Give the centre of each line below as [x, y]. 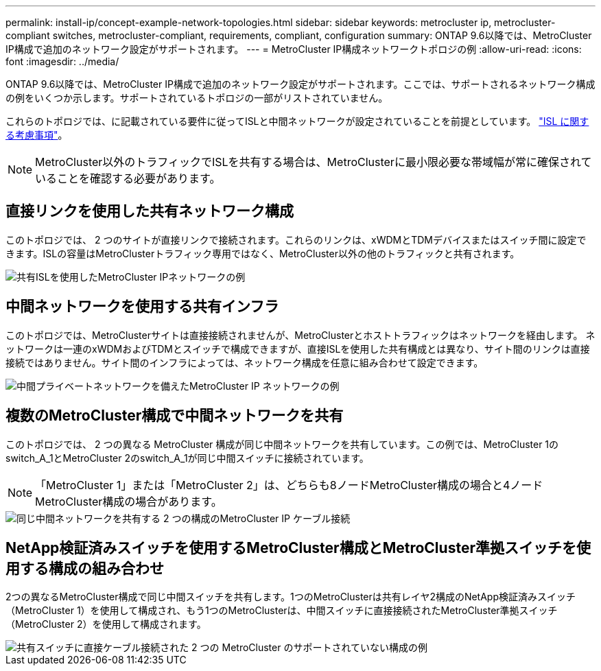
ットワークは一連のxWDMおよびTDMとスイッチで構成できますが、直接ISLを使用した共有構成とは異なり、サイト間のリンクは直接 [298, 349]
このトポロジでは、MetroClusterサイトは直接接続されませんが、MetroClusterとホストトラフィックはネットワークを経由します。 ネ [300, 335]
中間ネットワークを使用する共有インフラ [142, 307]
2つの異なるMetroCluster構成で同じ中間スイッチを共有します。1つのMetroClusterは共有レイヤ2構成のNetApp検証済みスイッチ [291, 597]
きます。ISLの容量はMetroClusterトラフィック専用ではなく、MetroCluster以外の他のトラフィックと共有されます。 [263, 253]
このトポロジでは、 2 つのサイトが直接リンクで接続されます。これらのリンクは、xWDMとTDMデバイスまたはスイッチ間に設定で [296, 239]
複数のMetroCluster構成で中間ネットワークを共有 [175, 416]
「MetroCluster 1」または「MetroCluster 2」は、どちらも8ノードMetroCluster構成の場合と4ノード [289, 485]
